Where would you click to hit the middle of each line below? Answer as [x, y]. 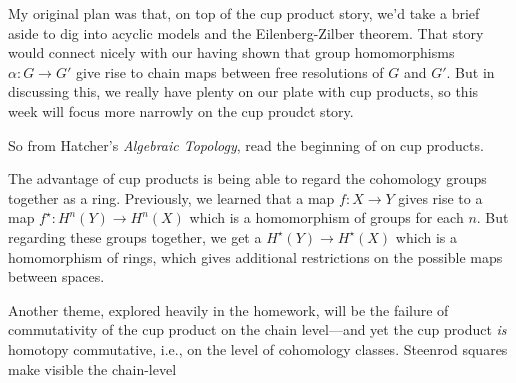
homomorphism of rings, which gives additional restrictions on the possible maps [255, 256]
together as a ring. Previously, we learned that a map [171, 197]
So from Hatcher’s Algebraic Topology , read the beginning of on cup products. [246, 144]
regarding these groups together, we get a [135, 236]
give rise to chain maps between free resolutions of [229, 71]
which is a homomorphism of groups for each [326, 217]
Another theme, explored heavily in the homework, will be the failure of [228, 309]
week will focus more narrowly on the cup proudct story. [181, 110]
